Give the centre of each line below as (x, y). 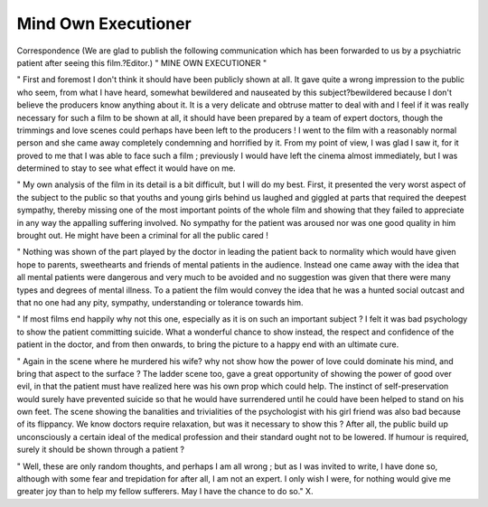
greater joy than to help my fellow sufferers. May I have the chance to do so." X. (165, 492)
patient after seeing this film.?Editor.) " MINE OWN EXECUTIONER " (141, 62)
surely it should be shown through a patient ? (101, 450)
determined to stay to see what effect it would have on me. (126, 168)
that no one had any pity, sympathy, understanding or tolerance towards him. (160, 302)
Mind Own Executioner (104, 23)
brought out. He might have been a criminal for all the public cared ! (142, 236)
